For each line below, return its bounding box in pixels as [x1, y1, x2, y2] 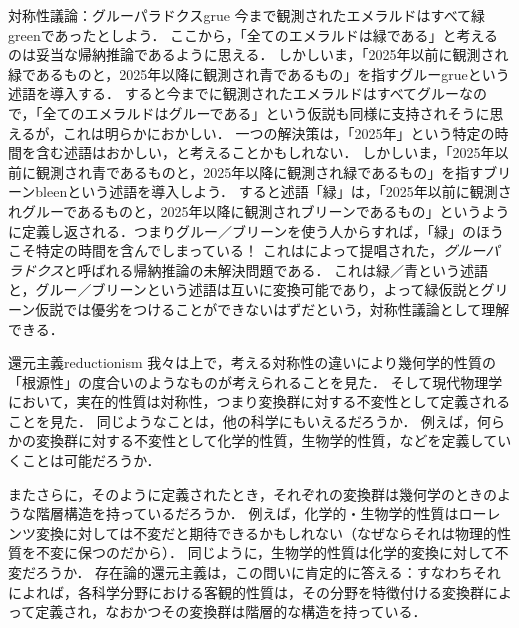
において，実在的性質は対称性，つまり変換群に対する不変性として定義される [8, 391, 511, 412]
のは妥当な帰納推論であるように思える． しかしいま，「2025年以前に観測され [8, 44, 509, 65]
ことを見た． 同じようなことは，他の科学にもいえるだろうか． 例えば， [8, 410, 478, 431]
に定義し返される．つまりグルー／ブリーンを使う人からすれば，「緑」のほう [8, 220, 505, 241]
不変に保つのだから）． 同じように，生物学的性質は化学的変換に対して [35, 542, 495, 563]
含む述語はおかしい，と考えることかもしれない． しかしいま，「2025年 [35, 142, 495, 163]
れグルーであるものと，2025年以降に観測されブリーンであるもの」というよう [8, 200, 510, 221]
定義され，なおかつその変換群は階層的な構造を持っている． [35, 601, 427, 622]
